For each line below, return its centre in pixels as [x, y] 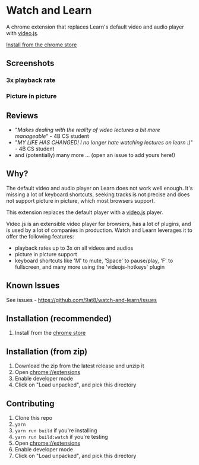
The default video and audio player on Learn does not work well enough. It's [99, 188]
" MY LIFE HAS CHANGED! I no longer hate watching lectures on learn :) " [104, 142]
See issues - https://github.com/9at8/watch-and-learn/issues [82, 300]
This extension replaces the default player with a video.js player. [85, 212]
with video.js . [22, 33]
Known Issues [33, 286]
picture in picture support [46, 254]
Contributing [30, 403]
